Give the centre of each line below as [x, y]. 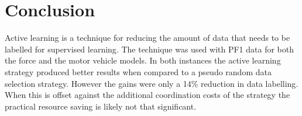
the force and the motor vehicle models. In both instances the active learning [143, 60]
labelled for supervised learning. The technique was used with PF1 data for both [150, 49]
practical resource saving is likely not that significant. [101, 106]
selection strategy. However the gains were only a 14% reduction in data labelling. [152, 83]
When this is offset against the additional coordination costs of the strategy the [147, 95]
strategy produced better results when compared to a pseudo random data [138, 71]
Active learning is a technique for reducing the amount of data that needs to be [147, 38]
